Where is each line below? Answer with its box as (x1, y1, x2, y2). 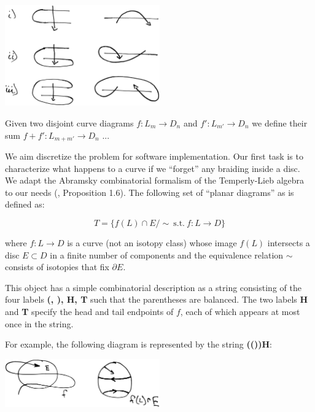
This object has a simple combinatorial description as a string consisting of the (5, 281, 301, 293)
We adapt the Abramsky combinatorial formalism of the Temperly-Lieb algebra (5, 174, 305, 187)
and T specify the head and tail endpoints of (5, 305, 174, 317)
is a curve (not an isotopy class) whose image (67, 236, 237, 249)
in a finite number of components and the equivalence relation (50, 248, 284, 261)
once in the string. (5, 317, 74, 330)
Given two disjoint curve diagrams (5, 116, 134, 129)
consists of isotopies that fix (5, 260, 109, 273)
